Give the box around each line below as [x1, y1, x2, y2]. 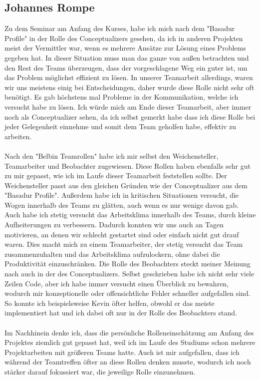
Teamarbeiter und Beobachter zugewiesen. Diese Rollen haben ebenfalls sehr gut [4, 160, 251, 171]
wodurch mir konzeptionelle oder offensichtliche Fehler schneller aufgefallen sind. [4, 288, 251, 298]
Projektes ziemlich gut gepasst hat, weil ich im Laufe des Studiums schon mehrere [4, 337, 256, 347]
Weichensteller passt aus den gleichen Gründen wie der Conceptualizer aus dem [4, 180, 248, 190]
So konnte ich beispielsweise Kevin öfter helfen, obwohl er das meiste [4, 297, 215, 308]
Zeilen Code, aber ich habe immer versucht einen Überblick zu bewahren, [4, 278, 229, 288]
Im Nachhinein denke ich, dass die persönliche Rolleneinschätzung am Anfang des [4, 327, 254, 337]
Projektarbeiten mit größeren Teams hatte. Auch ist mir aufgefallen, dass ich [4, 346, 240, 357]
